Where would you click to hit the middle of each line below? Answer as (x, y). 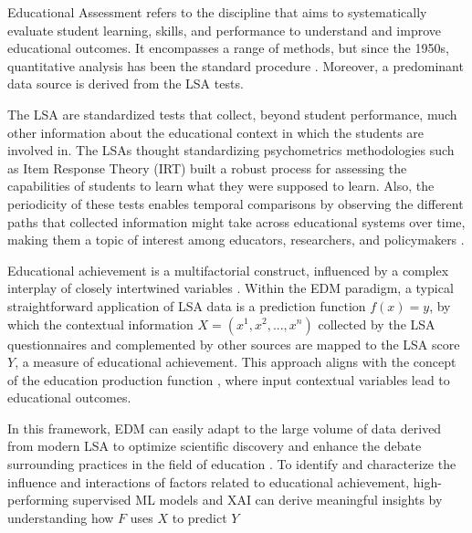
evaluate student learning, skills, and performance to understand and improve (224, 30)
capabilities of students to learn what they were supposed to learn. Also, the (221, 186)
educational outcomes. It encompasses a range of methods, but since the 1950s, (228, 48)
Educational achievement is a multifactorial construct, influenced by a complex (228, 270)
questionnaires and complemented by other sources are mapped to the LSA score (234, 344)
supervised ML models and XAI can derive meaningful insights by (257, 500)
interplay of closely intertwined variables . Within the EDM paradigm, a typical (231, 288)
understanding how (61, 517)
